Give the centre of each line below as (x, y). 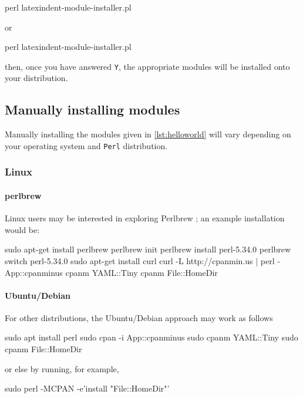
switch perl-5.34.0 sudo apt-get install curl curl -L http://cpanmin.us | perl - (142, 260)
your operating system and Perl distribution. (86, 145)
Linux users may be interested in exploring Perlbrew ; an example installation (145, 218)
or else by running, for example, (62, 368)
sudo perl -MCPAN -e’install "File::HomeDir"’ (87, 388)
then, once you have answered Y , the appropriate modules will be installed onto (147, 66)
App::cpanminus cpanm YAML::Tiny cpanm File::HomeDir (111, 272)
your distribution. (36, 78)
